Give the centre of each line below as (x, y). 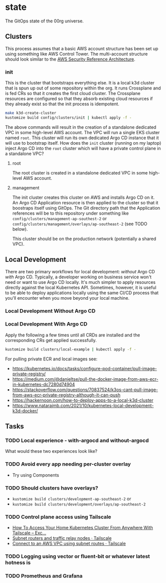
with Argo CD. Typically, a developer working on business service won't (79, 277)
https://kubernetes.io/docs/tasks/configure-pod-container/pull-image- (84, 368)
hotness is (18, 563)
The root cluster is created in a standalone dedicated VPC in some (80, 172)
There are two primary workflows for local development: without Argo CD (80, 271)
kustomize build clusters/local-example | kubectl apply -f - (71, 349)
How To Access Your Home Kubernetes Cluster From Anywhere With (83, 528)
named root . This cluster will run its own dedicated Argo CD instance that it (82, 138)
